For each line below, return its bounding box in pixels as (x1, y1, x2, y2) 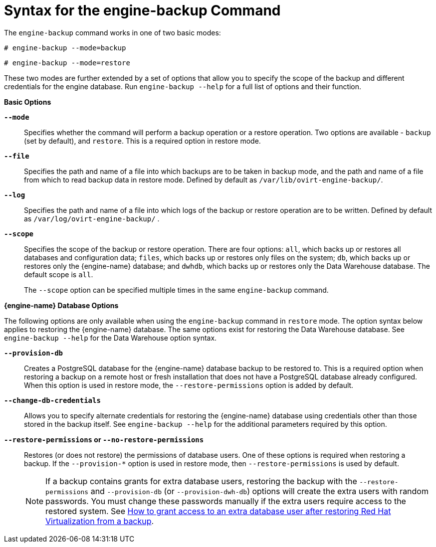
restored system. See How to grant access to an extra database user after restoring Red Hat (45, 506, 391, 516)
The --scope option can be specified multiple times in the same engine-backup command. (24, 285, 329, 294)
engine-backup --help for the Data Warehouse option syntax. (4, 333, 217, 342)
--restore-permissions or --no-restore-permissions (4, 435, 204, 444)
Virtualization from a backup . (45, 516, 154, 526)
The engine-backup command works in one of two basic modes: (4, 28, 221, 37)
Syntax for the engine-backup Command (4, 2, 281, 19)
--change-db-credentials (4, 396, 101, 404)
